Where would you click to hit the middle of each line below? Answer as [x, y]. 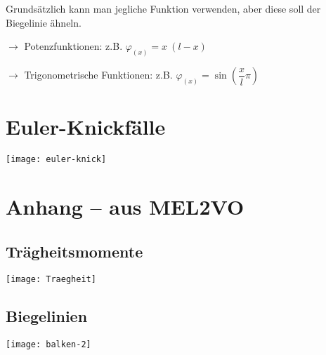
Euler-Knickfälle [86, 127]
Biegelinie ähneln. [44, 22]
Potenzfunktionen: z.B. [73, 46]
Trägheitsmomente [74, 251]
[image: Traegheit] [51, 280]
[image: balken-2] [48, 345]
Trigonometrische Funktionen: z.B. [98, 75]
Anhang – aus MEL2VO [125, 207]
